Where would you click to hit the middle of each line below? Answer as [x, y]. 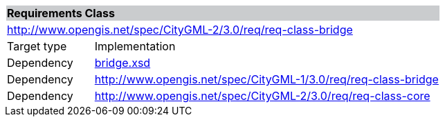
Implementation [135, 46]
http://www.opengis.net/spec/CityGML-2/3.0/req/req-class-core [262, 96]
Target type [37, 46]
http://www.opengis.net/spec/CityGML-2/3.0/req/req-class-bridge [180, 30]
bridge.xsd [122, 63]
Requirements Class [61, 13]
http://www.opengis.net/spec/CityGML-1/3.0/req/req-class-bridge [266, 79]
